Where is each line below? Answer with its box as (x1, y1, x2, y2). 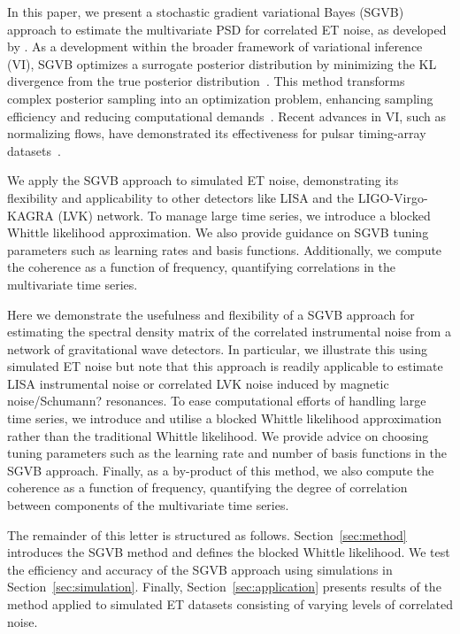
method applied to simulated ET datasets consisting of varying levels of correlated (7, 595, 454, 613)
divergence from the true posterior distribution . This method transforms (7, 72, 405, 90)
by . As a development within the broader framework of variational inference (7, 37, 423, 56)
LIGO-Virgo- (357, 188, 428, 206)
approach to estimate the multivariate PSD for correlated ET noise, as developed (7, 19, 447, 38)
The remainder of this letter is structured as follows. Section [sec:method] (7, 525, 407, 544)
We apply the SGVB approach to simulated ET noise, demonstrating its (7, 171, 399, 189)
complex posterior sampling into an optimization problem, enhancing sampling (7, 89, 433, 107)
